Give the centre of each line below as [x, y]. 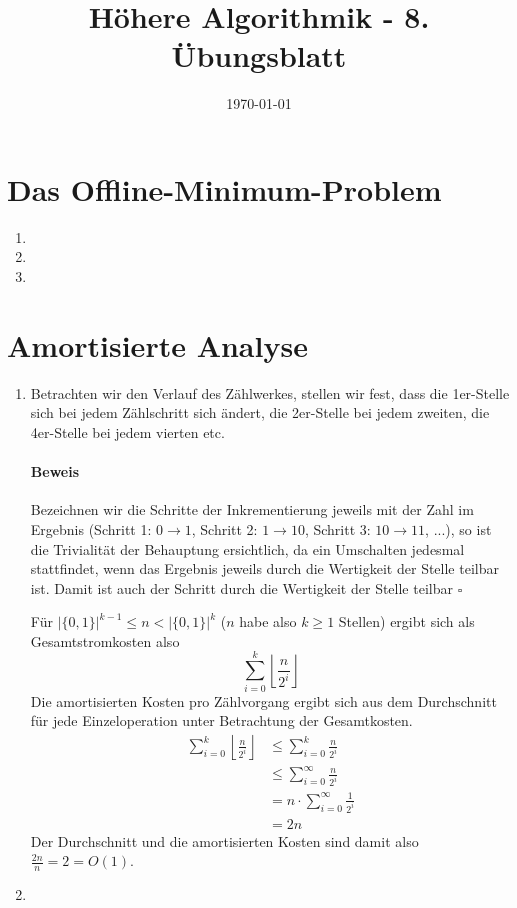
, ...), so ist [458, 528]
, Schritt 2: [224, 528]
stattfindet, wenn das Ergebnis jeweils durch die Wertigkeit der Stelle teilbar [264, 568]
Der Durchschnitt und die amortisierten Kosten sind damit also [224, 840]
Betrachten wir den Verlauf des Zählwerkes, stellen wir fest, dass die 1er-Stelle [270, 392]
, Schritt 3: [337, 528]
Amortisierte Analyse [157, 344]
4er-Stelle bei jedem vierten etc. [127, 431]
